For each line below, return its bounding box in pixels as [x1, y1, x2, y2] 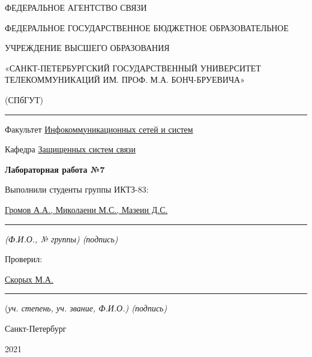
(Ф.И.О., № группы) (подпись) [5, 232, 118, 245]
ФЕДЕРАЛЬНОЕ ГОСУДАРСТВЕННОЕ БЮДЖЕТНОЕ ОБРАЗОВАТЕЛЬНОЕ [5, 21, 289, 34]
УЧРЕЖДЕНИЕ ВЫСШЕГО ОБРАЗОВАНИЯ [5, 41, 170, 54]
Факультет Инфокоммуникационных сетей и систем [5, 122, 193, 135]
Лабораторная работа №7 [5, 163, 105, 175]
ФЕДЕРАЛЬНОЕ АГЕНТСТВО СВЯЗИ [5, 1, 147, 13]
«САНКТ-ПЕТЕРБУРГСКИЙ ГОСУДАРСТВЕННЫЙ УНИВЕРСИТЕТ [5, 61, 261, 74]
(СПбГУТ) [5, 93, 44, 106]
